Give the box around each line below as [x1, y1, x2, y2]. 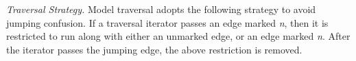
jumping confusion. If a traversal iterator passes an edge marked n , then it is [6, 15, 329, 29]
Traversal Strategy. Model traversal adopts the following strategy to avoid [6, 2, 316, 16]
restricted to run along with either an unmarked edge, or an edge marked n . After [6, 29, 351, 43]
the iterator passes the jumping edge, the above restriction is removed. [6, 42, 302, 56]
